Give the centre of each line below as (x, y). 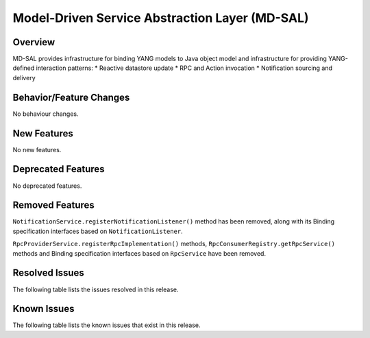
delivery (24, 77)
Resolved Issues (49, 273)
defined (24, 68)
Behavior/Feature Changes (71, 97)
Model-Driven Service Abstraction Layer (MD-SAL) (161, 18)
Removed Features (54, 205)
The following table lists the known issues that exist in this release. (107, 325)
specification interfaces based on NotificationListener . (98, 231)
